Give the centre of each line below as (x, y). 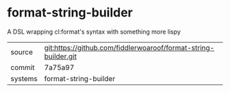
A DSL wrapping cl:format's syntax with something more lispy (94, 32)
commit (23, 67)
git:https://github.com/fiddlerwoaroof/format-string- (129, 47)
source (22, 51)
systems (24, 78)
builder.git (61, 56)
